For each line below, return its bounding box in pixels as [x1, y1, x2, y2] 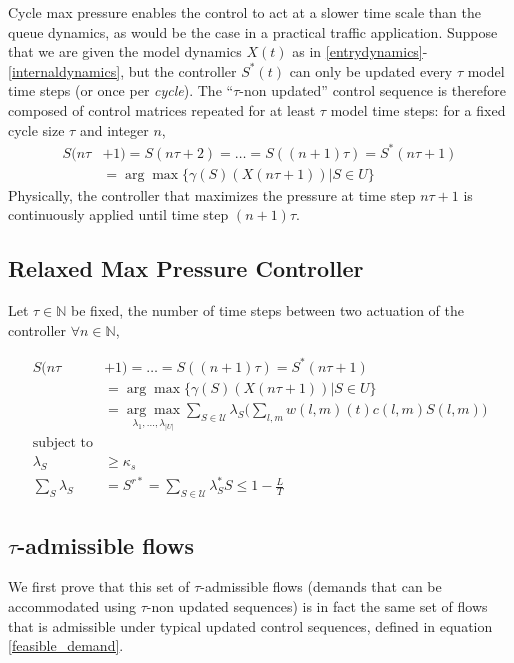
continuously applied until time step [8, 204, 229, 225]
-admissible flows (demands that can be [200, 576, 442, 597]
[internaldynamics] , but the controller [8, 60, 237, 81]
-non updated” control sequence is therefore [239, 80, 506, 101]
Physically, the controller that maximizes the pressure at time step [8, 184, 416, 205]
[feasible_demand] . [8, 635, 124, 656]
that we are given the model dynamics [8, 41, 242, 62]
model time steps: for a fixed [330, 99, 506, 120]
